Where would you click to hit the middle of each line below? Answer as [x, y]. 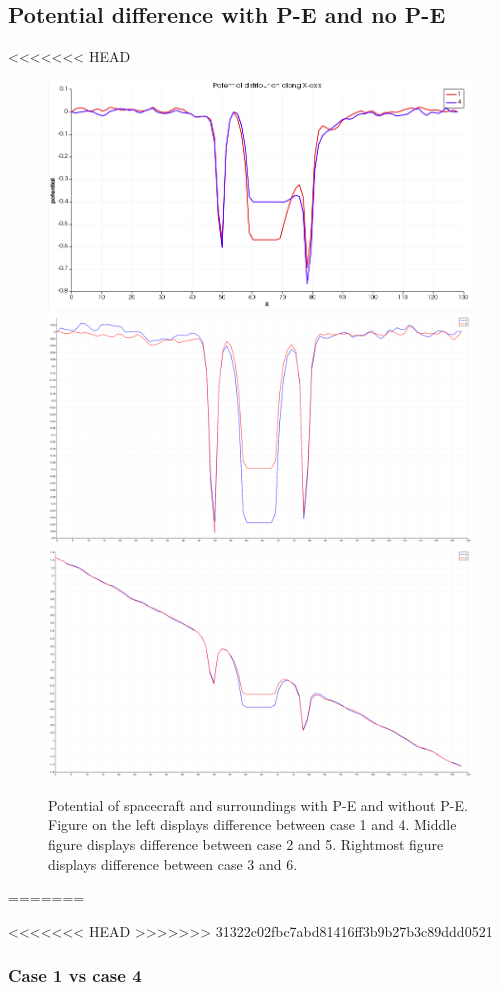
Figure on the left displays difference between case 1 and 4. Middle [252, 824]
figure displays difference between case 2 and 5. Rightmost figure [246, 843]
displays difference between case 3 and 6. [173, 863]
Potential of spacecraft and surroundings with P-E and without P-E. [258, 804]
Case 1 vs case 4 [75, 975]
